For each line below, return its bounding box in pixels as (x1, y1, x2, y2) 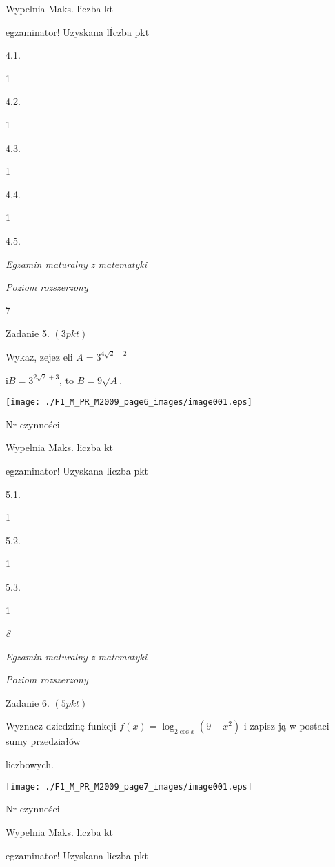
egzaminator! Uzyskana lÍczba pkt (6, 24, 150, 39)
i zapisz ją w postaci (243, 718, 329, 733)
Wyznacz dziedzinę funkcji (6, 718, 116, 733)
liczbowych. (6, 757, 54, 772)
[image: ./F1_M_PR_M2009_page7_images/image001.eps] (6, 781, 252, 792)
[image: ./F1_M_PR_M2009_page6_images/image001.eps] (6, 397, 252, 408)
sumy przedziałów (6, 734, 81, 748)
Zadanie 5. (6, 326, 50, 341)
